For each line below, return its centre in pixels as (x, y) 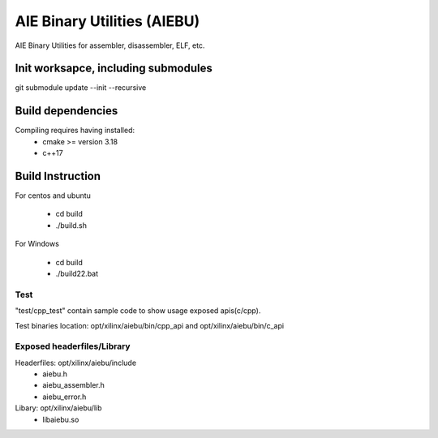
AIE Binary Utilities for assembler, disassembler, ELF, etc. (110, 45)
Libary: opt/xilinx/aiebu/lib (58, 408)
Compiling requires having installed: (75, 131)
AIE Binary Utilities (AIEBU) (107, 21)
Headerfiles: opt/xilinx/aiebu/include (76, 363)
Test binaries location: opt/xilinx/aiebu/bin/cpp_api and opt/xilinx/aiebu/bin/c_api (149, 325)
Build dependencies (67, 111)
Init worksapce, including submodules (114, 69)
